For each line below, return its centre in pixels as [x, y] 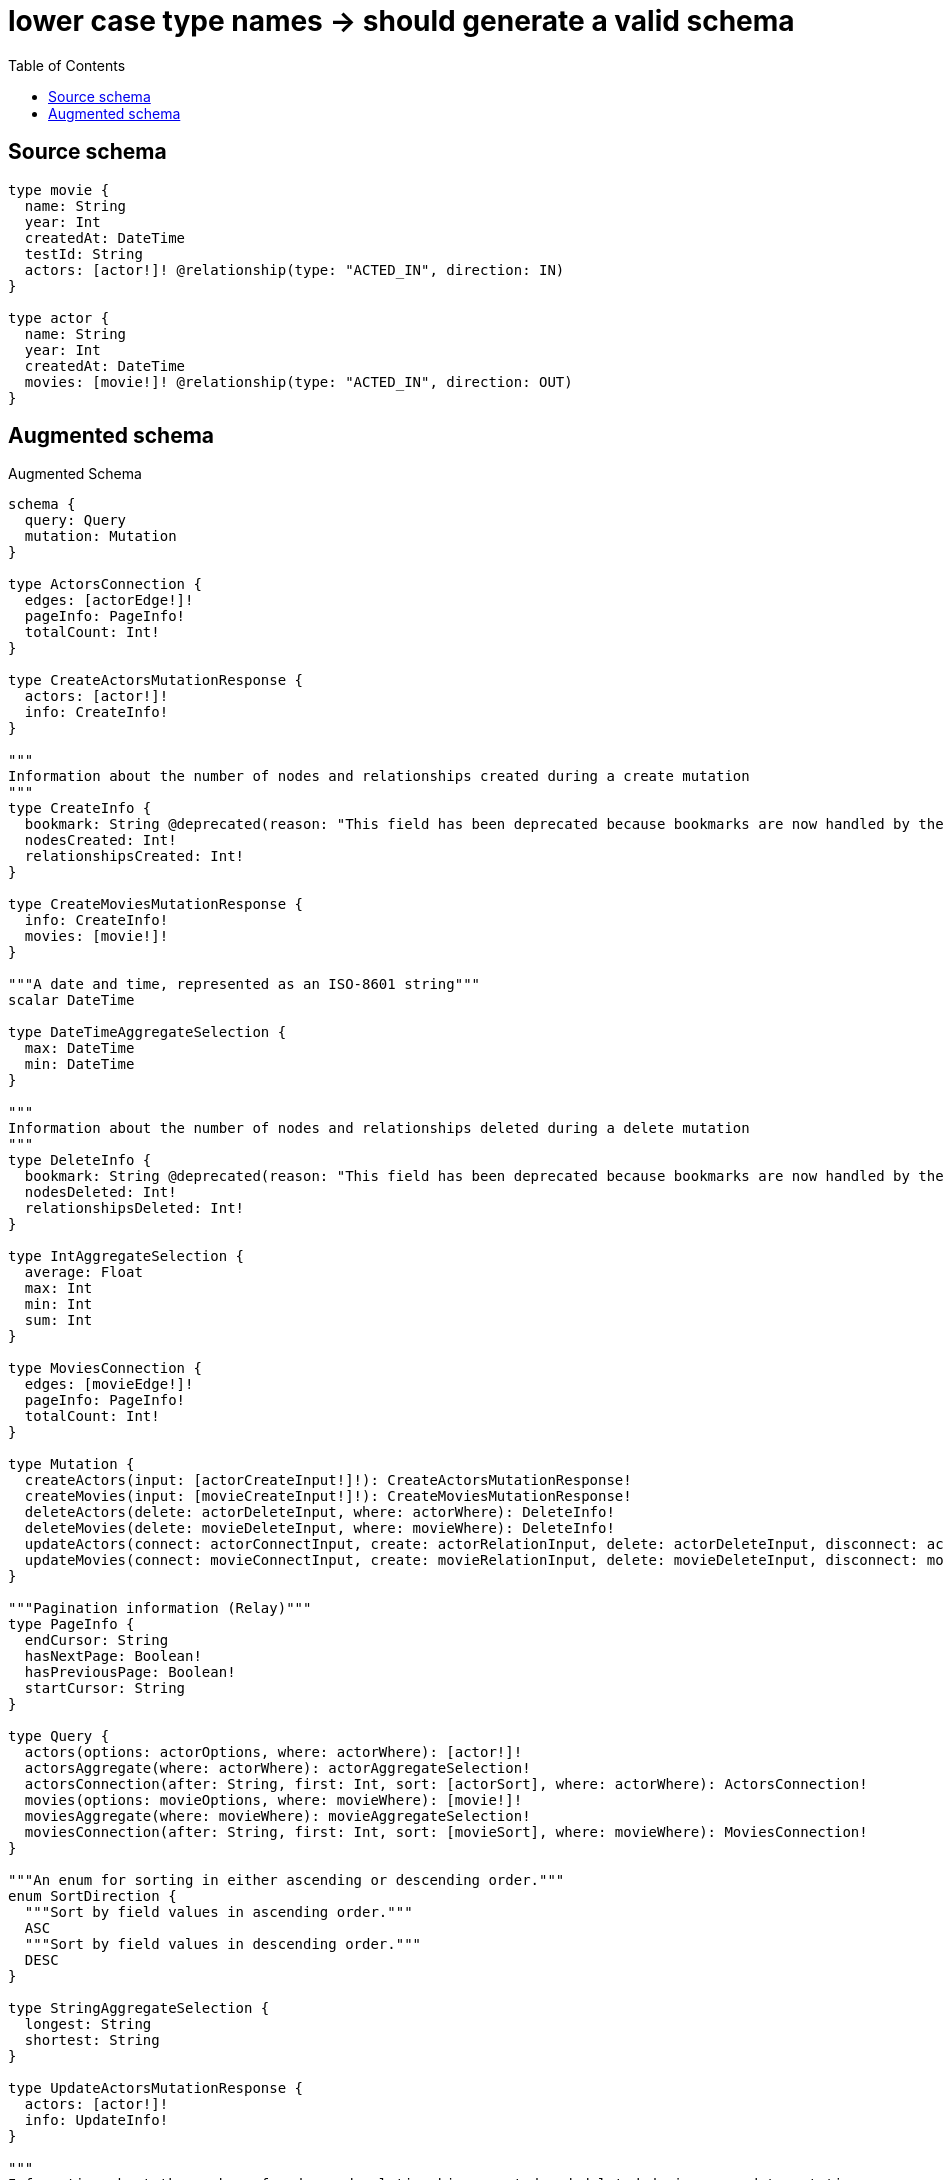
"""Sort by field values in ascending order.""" [218, 1912]
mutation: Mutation [100, 536]
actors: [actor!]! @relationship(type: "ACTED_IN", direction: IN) [294, 269]
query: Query [75, 520]
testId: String [83, 253]
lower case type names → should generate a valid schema [401, 21]
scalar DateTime [71, 1000]
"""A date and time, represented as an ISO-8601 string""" [244, 984]
